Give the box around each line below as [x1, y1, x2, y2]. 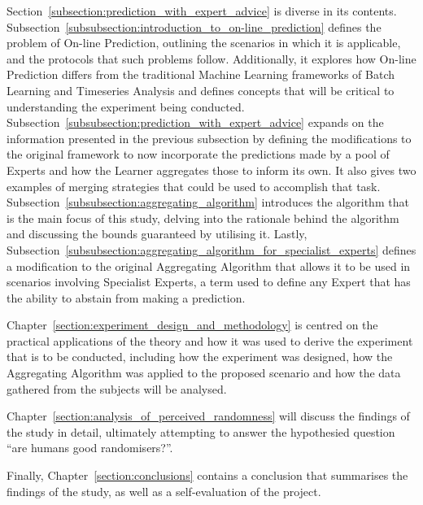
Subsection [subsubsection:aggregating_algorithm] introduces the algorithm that [7, 194, 409, 211]
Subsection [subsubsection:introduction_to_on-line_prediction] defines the [7, 18, 382, 35]
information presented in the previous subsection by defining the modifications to [7, 129, 412, 146]
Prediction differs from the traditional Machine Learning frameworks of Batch [7, 66, 395, 83]
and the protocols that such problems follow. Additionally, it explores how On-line [7, 50, 416, 67]
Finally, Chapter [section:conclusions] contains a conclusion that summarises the [7, 467, 408, 484]
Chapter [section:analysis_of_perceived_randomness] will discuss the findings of [7, 407, 410, 424]
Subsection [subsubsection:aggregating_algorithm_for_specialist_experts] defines [7, 241, 416, 258]
